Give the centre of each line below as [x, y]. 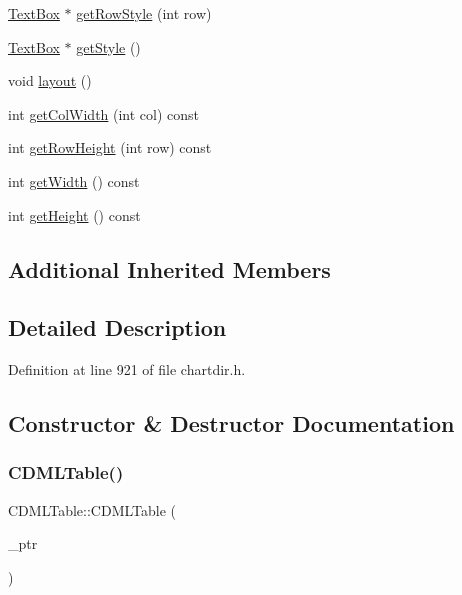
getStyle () [108, 46]
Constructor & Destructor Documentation [231, 423]
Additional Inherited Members [169, 268]
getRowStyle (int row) [144, 13]
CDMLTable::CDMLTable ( [92, 509]
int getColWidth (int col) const [104, 113]
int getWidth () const [74, 180]
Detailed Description [117, 327]
